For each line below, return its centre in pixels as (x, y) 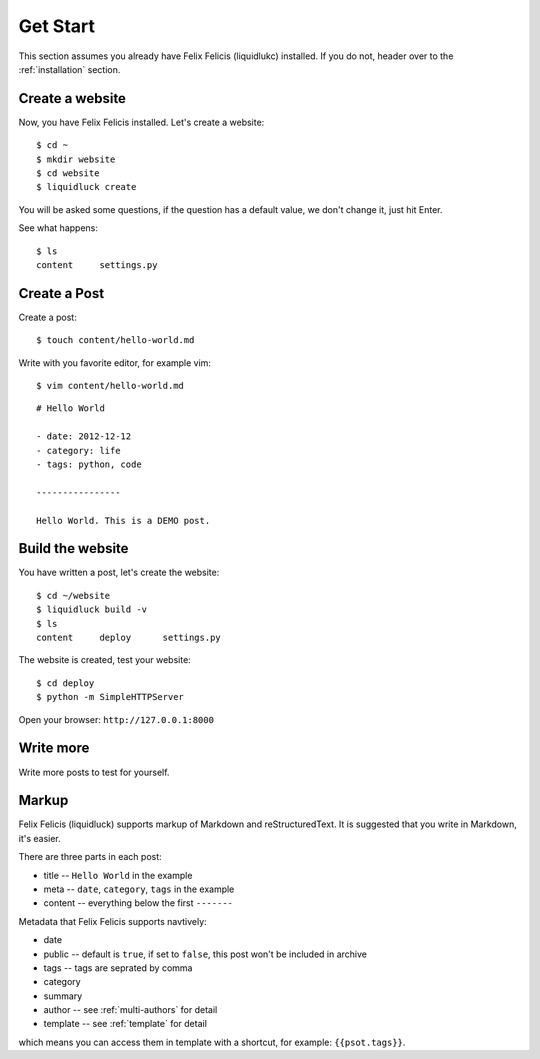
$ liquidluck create (86, 187)
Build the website (73, 548)
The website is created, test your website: (105, 660)
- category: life (78, 450)
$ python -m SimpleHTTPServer (110, 697)
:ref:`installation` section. (69, 69)
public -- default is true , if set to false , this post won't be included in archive (205, 954)
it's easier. (40, 838)
